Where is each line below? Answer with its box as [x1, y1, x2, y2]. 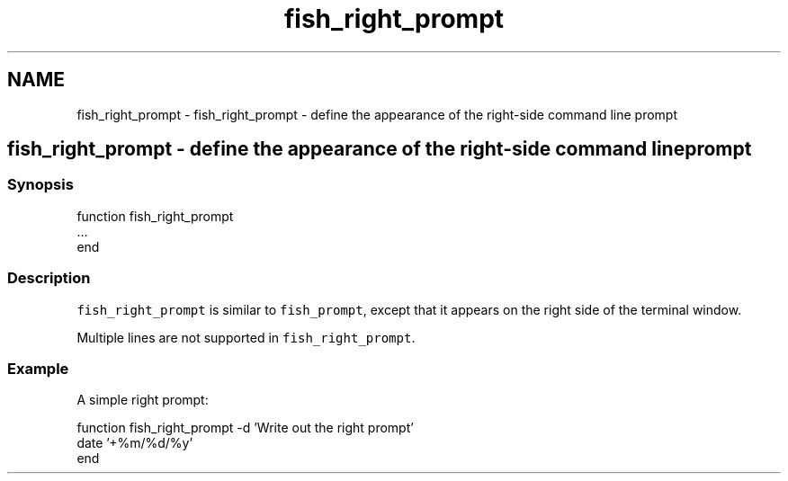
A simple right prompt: [76, 392, 209, 408]
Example [7, 359, 69, 378]
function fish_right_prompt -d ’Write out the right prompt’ [76, 420, 414, 436]
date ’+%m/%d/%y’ [76, 435, 193, 451]
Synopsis [7, 175, 74, 194]
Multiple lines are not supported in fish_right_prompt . [76, 329, 416, 345]
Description [7, 269, 91, 288]
